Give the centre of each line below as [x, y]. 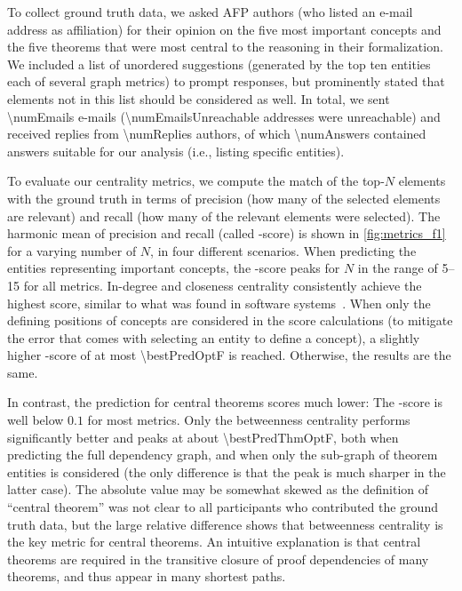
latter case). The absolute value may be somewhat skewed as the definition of [218, 489]
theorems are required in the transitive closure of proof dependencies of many [218, 559]
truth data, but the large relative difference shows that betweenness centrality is [225, 524]
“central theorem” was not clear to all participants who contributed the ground [223, 507]
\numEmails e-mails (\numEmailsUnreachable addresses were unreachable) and [224, 116]
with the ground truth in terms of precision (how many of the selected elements [224, 198]
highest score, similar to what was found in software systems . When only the [219, 303]
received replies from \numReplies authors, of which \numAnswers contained [217, 134]
